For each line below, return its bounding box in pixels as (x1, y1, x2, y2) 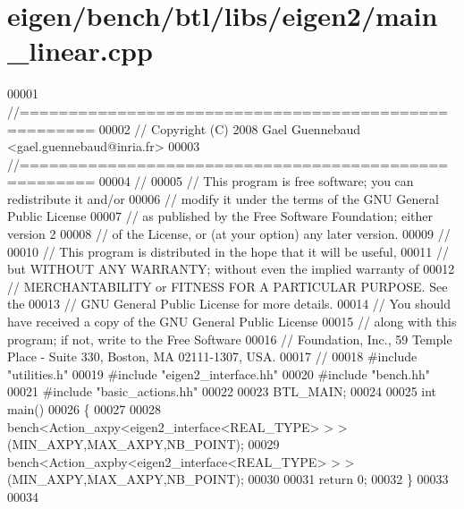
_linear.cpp (7, 32, 153, 69)
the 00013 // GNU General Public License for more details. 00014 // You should (7, 294, 451, 313)
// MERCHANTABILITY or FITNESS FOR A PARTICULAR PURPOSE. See (7, 276, 448, 295)
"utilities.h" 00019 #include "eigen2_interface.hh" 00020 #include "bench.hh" (7, 364, 430, 383)
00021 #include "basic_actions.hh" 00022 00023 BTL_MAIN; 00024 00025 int (7, 382, 437, 401)
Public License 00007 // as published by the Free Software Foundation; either (7, 207, 433, 225)
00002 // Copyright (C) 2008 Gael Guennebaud (98, 119, 361, 138)
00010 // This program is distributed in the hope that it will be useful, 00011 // (7, 242, 449, 260)
